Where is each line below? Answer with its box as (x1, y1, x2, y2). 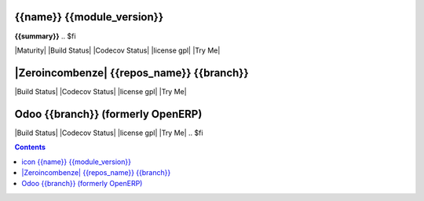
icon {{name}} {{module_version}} (21, 157, 131, 166)
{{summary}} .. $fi (14, 31, 76, 41)
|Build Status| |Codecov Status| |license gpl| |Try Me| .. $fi (14, 128, 203, 137)
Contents (14, 142, 46, 152)
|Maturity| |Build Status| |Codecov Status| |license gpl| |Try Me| (14, 46, 221, 55)
